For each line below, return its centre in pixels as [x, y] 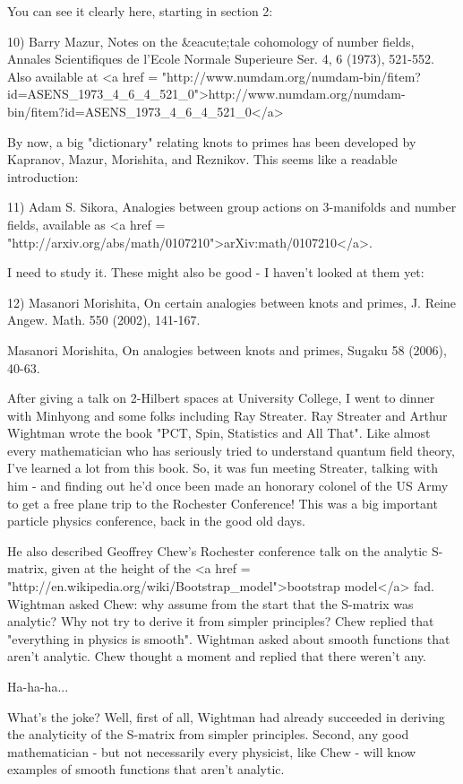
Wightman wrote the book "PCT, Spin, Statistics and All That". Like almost [219, 433]
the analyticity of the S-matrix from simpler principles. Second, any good [208, 734]
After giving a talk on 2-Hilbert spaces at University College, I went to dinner [221, 398]
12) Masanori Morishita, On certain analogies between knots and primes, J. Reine [232, 302]
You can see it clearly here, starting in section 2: [140, 11]
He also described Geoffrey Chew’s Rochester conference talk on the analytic [218, 550]
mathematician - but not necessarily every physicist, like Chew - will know [212, 751]
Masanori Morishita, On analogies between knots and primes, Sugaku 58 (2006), [227, 349]
